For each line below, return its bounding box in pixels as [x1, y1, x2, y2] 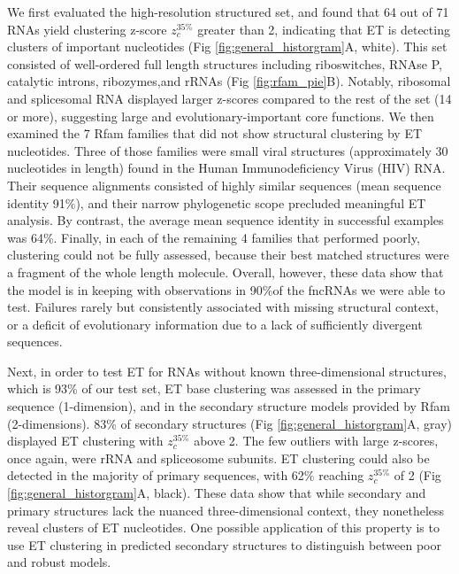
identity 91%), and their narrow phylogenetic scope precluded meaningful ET [7, 193, 426, 212]
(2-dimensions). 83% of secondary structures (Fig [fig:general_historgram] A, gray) [7, 414, 453, 432]
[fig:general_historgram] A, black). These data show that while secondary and [7, 484, 426, 502]
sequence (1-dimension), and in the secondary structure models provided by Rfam [7, 397, 450, 415]
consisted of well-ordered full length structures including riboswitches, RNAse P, [7, 54, 442, 73]
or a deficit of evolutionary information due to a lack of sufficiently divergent [7, 314, 423, 333]
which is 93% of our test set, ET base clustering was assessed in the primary [7, 379, 421, 398]
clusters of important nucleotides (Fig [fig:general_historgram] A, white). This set [7, 37, 448, 56]
